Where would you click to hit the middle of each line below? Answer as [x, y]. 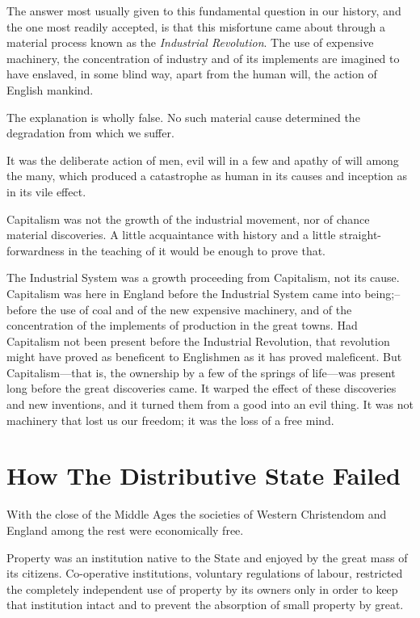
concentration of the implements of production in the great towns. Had [182, 325]
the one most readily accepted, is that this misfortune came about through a [196, 26]
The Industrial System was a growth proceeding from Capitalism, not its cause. [203, 277]
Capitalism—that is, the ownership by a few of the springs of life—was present [201, 372]
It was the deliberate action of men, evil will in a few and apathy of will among [203, 160]
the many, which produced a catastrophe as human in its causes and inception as [207, 176]
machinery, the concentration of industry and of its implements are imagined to [203, 58]
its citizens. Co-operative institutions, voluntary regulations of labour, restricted [205, 573]
